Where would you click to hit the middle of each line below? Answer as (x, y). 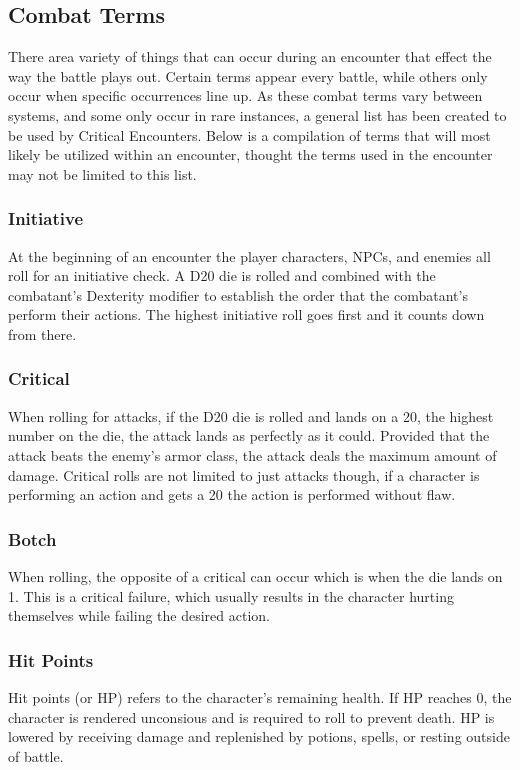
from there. (42, 333)
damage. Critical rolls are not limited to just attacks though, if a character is (244, 474)
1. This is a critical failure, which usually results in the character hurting (231, 595)
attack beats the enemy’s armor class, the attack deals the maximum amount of (252, 454)
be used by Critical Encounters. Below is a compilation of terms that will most (249, 134)
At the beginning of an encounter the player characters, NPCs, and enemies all (249, 255)
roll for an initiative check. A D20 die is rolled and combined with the (222, 275)
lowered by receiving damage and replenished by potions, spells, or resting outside (259, 736)
